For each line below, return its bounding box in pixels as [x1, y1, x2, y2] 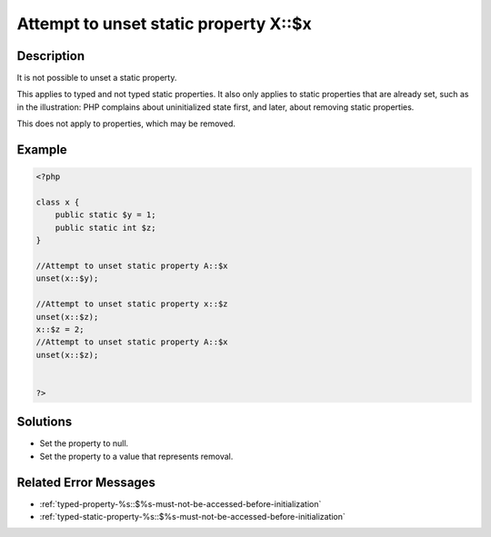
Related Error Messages [16, 474, 156, 490]
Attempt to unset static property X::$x [16, 14, 313, 34]
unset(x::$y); [35, 273, 99, 283]
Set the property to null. [39, 438, 129, 449]
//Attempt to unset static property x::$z [35, 299, 228, 309]
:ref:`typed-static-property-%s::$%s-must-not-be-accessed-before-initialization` [39, 512, 346, 522]
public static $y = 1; [55, 210, 156, 220]
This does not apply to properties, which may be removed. [16, 118, 236, 129]
